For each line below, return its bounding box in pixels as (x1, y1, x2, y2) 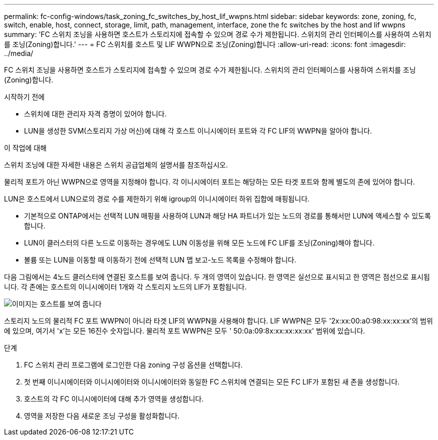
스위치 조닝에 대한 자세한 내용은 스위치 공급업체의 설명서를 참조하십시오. (4, 160, 228, 169)
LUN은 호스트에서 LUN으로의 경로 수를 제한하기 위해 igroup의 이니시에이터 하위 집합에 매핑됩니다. (4, 194, 310, 203)
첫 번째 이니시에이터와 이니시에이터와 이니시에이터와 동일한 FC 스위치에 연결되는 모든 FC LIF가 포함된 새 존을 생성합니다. (24, 377, 400, 386)
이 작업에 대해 (4, 143, 47, 152)
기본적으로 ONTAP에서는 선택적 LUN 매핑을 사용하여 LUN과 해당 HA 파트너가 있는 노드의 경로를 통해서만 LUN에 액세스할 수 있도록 (24, 211, 431, 220)
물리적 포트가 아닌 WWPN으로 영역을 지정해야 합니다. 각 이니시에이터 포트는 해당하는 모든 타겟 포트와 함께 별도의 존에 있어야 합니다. (4, 177, 415, 186)
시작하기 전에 (4, 92, 45, 101)
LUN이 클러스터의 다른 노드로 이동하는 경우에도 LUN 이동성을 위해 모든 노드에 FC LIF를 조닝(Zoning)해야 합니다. (24, 238, 374, 247)
